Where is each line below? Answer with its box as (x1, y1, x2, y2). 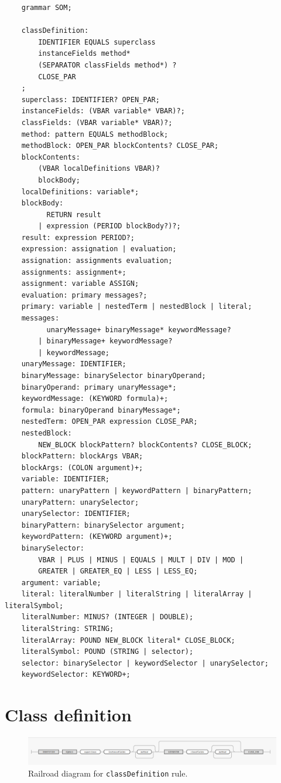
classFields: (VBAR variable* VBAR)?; (21, 118, 173, 127)
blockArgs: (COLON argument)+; (21, 463, 143, 472)
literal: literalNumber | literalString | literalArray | (21, 590, 252, 599)
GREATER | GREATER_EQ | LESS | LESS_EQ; (38, 567, 198, 576)
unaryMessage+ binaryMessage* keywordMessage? (46, 325, 231, 334)
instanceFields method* (38, 49, 131, 58)
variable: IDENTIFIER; (21, 475, 109, 484)
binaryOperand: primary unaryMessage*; (21, 383, 177, 392)
